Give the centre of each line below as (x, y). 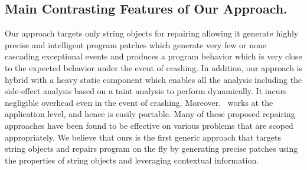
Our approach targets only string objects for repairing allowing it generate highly (152, 33)
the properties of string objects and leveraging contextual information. (132, 160)
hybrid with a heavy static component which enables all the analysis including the (153, 79)
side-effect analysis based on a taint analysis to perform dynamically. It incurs (146, 91)
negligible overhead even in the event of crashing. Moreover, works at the (139, 102)
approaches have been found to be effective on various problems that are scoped (149, 125)
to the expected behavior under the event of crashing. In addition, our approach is (153, 67)
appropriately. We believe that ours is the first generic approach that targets (143, 137)
